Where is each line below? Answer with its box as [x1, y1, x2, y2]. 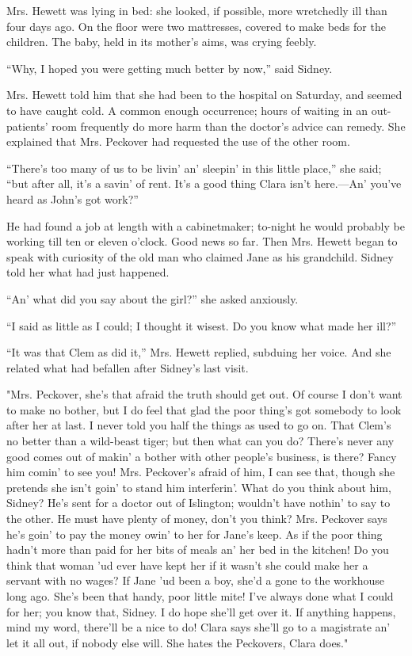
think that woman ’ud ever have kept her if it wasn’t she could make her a [6, 556, 368, 573]
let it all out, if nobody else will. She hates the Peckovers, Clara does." [6, 634, 349, 650]
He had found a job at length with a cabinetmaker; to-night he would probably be [6, 217, 405, 234]
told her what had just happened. [6, 264, 170, 280]
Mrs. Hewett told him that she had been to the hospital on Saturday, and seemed [6, 86, 402, 103]
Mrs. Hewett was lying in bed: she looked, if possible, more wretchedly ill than [6, 2, 387, 18]
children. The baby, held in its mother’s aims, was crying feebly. [6, 33, 317, 50]
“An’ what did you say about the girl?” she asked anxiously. [6, 290, 299, 307]
